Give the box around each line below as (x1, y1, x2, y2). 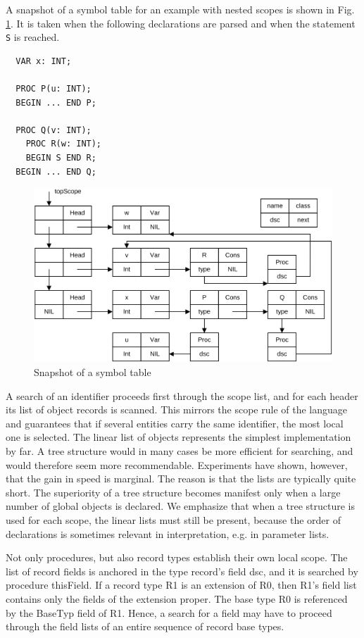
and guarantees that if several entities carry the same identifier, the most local (6, 415, 344, 430)
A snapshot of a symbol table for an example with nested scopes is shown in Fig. (6, 2, 355, 16)
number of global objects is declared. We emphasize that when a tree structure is (6, 499, 355, 513)
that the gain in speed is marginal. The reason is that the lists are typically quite (6, 471, 356, 486)
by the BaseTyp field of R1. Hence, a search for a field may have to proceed (6, 605, 332, 620)
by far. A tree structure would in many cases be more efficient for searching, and (6, 444, 353, 458)
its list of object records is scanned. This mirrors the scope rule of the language (6, 402, 347, 417)
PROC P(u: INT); (15, 84, 92, 94)
